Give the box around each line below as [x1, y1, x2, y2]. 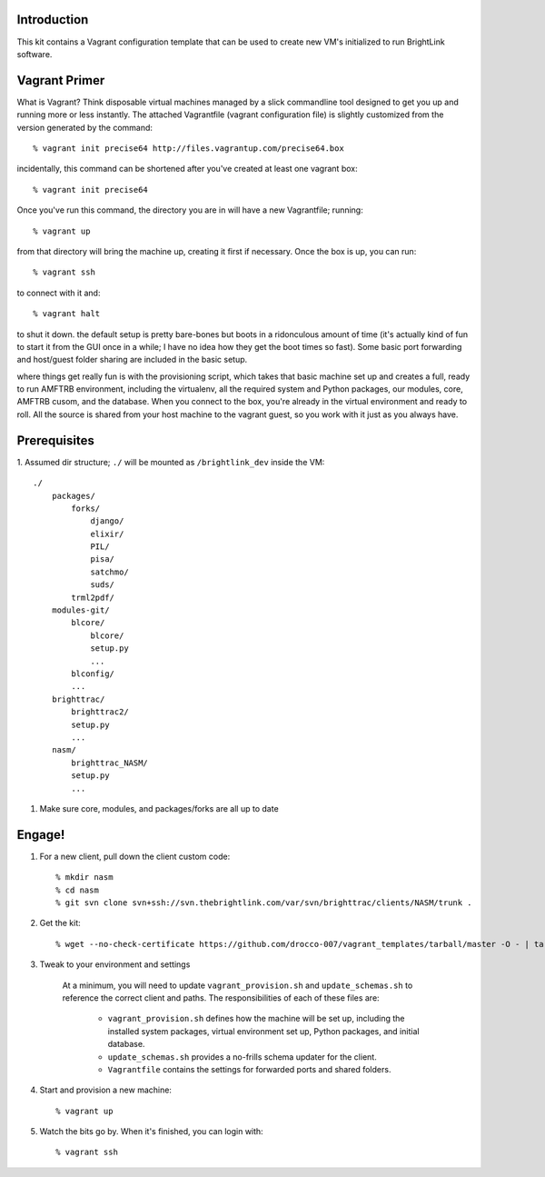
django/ [90, 516, 124, 526]
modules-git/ [51, 605, 110, 615]
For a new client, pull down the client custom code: [39, 851, 231, 862]
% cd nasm [55, 884, 99, 895]
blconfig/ [71, 669, 115, 679]
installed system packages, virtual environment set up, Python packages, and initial [107, 1025, 420, 1036]
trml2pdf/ [71, 592, 115, 603]
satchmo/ [90, 566, 129, 577]
